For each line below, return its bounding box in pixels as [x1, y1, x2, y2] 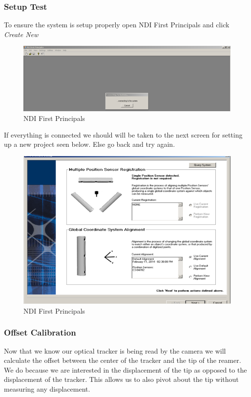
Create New [4, 29, 39, 39]
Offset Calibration [4, 326, 76, 338]
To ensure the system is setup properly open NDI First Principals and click [4, 20, 230, 30]
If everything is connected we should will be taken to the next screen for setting [4, 129, 243, 139]
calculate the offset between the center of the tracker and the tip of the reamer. [4, 355, 241, 365]
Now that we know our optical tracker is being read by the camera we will [4, 345, 226, 356]
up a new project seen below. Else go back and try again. [4, 139, 175, 149]
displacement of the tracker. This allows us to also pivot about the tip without [4, 374, 239, 384]
